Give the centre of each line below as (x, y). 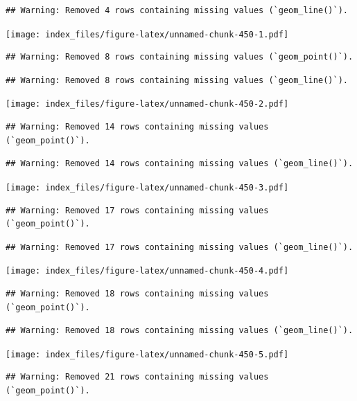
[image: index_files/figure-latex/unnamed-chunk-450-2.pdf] (147, 104)
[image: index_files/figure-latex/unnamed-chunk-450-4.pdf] (147, 271)
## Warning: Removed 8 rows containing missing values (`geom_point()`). (180, 57)
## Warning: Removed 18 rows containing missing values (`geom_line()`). (180, 331)
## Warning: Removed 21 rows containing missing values (137, 377)
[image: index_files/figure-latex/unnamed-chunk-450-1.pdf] (147, 34)
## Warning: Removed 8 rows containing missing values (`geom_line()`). (177, 80)
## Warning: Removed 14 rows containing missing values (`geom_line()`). (180, 164)
